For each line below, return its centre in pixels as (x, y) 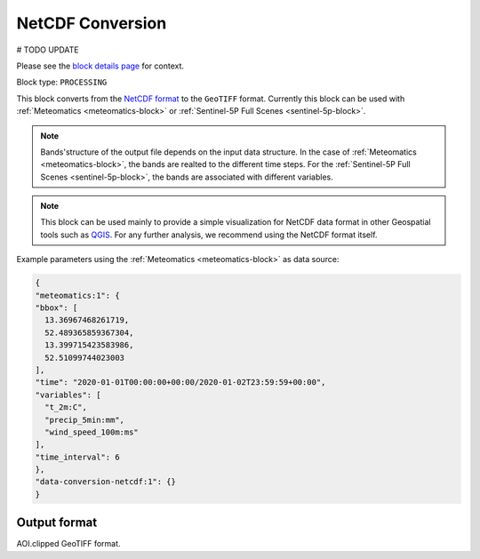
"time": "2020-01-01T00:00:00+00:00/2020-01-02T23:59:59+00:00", (180, 383)
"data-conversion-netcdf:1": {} (106, 482)
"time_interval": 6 (77, 457)
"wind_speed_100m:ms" (92, 432)
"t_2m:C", (66, 407)
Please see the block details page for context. (100, 66)
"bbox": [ (56, 308)
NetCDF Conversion (92, 23)
